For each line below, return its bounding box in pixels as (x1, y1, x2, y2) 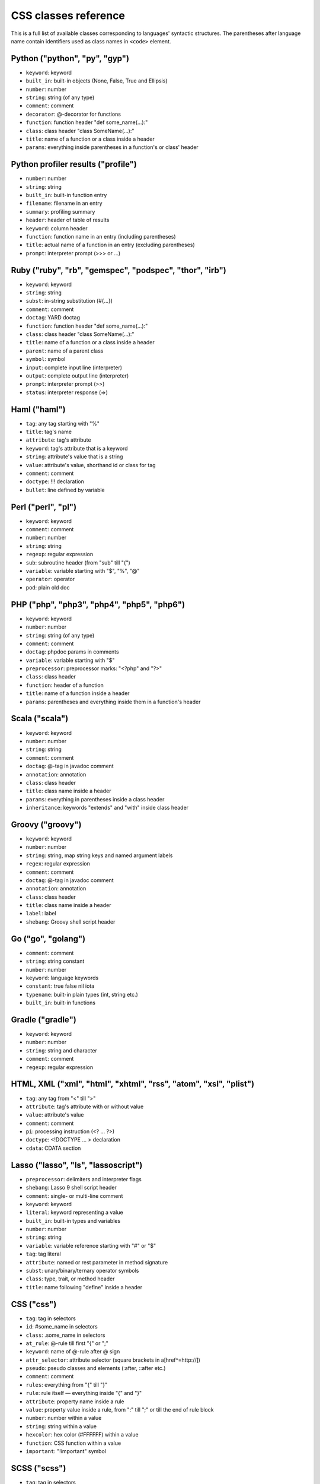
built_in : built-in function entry (25, 192, 107, 199)
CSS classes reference (11, 9, 126, 22)
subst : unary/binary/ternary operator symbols (25, 1267, 139, 1274)
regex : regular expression (25, 860, 90, 867)
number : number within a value (25, 1415, 102, 1422)
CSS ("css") (11, 1299, 57, 1309)
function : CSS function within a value (25, 1439, 121, 1447)
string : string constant (25, 957, 85, 965)
